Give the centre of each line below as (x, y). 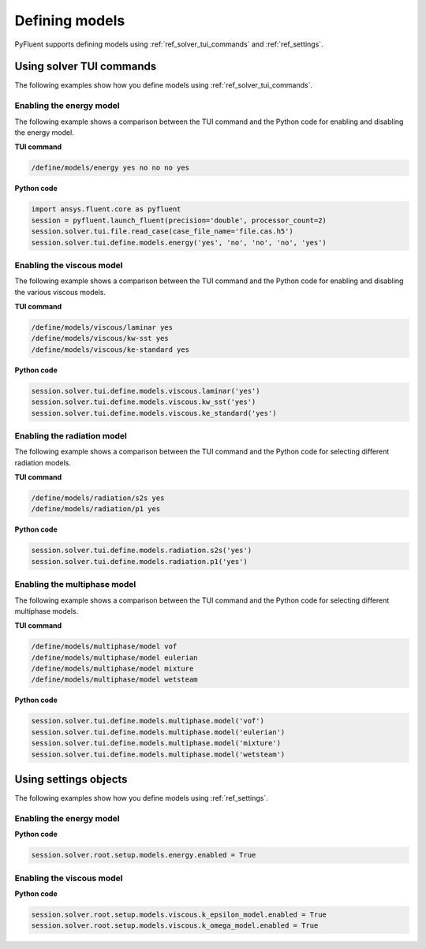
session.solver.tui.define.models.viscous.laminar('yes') (146, 391)
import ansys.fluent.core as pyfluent (106, 209)
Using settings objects (71, 779)
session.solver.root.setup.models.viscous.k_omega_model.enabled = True (175, 926)
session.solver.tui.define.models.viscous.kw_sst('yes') (144, 402)
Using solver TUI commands (86, 67)
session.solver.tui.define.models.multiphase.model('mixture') (156, 743)
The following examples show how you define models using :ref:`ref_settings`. (141, 798)
